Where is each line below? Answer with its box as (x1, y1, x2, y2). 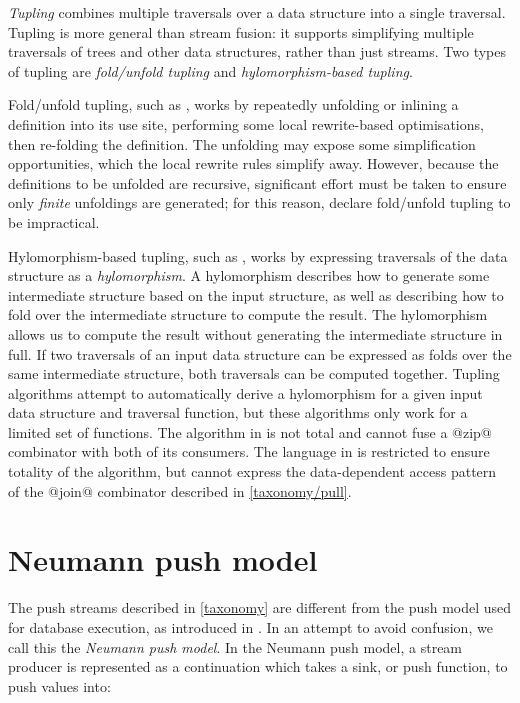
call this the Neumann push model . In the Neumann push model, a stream (8, 636, 463, 657)
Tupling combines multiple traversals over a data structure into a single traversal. (8, 2, 506, 22)
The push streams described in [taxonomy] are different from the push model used (8, 597, 512, 618)
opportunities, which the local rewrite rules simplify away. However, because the (8, 153, 499, 174)
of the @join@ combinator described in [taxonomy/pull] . (8, 480, 352, 501)
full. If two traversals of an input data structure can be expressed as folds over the (8, 343, 512, 364)
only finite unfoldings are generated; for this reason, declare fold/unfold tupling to (8, 192, 511, 213)
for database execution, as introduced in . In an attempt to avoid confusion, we (8, 616, 493, 637)
